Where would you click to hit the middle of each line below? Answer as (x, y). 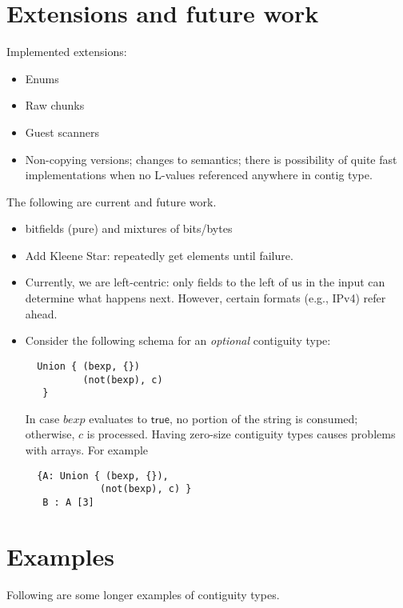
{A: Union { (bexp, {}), (103, 476)
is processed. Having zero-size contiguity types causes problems (241, 434)
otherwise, (50, 434)
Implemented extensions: (67, 52)
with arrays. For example (87, 450)
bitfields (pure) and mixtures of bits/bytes (129, 228)
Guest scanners (62, 132)
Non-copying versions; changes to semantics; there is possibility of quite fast (211, 159)
